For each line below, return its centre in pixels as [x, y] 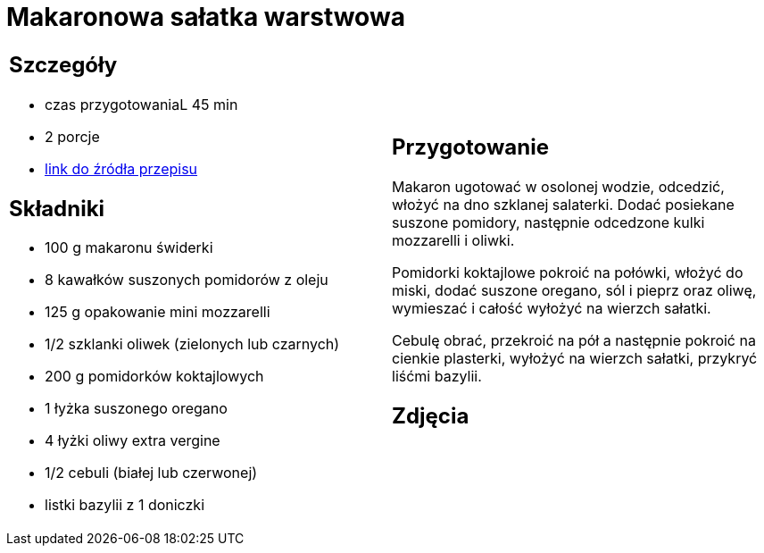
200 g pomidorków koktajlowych [154, 377]
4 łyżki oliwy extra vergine [133, 441]
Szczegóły [63, 64]
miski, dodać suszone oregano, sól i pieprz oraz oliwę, [574, 290]
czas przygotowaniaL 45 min [141, 104]
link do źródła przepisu [121, 168]
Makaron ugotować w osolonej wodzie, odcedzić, [558, 186]
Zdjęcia [431, 415]
